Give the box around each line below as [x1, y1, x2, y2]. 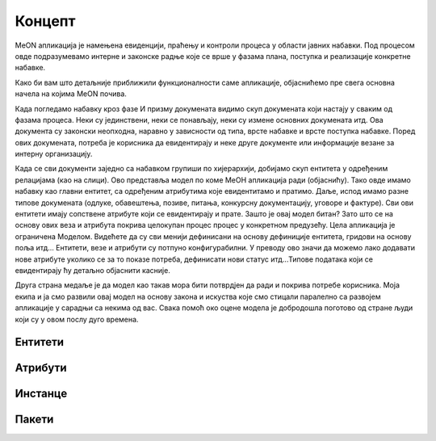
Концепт [15, 12, 76, 30]
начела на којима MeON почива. [15, 89, 127, 99]
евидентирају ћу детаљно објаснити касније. [15, 265, 171, 275]
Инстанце [15, 387, 68, 401]
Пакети [15, 413, 54, 426]
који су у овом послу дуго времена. [15, 314, 139, 324]
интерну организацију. [15, 149, 93, 159]
